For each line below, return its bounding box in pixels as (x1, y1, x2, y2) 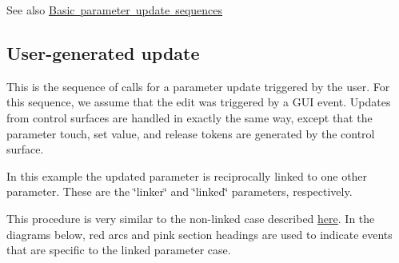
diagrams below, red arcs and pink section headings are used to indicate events (6, 225, 393, 242)
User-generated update (6, 40, 200, 65)
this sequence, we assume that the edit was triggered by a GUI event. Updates (6, 94, 391, 110)
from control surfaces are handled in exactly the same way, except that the (6, 109, 373, 126)
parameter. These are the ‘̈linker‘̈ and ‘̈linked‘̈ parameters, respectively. (6, 183, 353, 200)
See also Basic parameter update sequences (6, 2, 223, 18)
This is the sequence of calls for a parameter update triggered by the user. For (6, 78, 390, 94)
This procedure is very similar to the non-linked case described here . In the (6, 209, 375, 226)
